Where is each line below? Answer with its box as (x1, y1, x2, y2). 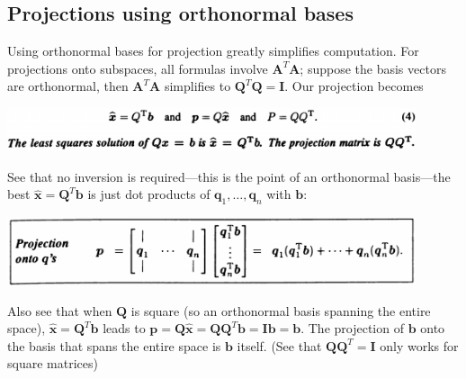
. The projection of (300, 319, 404, 338)
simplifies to (164, 77, 231, 95)
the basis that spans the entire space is (7, 336, 221, 355)
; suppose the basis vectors (300, 59, 446, 77)
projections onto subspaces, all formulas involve (7, 59, 268, 77)
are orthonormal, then (7, 77, 129, 95)
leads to (103, 319, 146, 338)
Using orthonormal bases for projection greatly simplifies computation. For (7, 41, 419, 60)
